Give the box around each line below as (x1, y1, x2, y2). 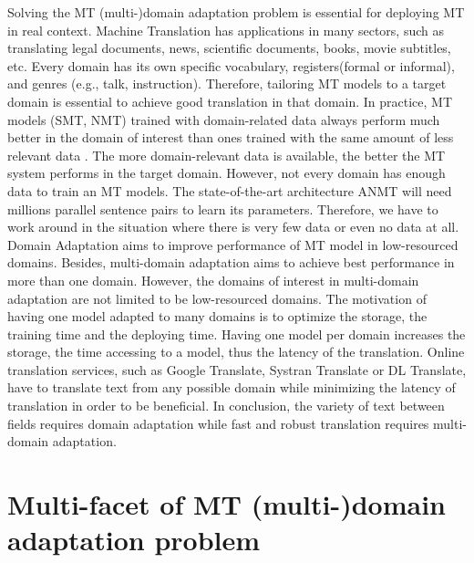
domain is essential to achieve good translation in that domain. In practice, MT (7, 91, 453, 110)
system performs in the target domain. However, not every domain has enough (7, 163, 446, 182)
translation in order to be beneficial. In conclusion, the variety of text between (7, 396, 445, 415)
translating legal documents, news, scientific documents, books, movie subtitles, (7, 38, 451, 57)
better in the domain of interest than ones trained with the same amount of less (7, 128, 454, 147)
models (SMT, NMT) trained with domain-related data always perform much (7, 109, 440, 129)
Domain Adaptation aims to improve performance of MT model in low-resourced (7, 235, 459, 254)
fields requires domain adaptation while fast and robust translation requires (7, 413, 429, 433)
